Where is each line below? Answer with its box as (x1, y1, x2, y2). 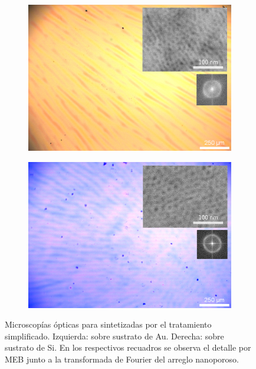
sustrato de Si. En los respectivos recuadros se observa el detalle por (5, 341, 251, 354)
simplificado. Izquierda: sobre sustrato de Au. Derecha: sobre (5, 329, 224, 342)
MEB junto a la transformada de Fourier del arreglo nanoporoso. (5, 353, 239, 365)
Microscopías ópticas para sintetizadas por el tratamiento (5, 318, 212, 331)
